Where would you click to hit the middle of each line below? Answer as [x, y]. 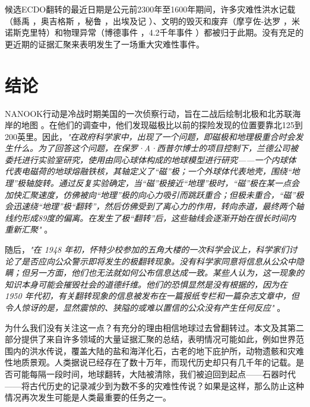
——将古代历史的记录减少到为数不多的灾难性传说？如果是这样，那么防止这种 [154, 385]
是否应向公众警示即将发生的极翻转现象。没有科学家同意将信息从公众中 [158, 261]
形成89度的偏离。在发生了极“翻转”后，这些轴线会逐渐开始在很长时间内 [159, 217]
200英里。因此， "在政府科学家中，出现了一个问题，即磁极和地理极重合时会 [150, 136]
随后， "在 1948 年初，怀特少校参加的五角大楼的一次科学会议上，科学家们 [147, 249]
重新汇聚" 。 [29, 229]
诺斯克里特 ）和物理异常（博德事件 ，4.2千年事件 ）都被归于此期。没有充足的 [154, 32]
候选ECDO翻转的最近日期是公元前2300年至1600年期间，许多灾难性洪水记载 [150, 9]
